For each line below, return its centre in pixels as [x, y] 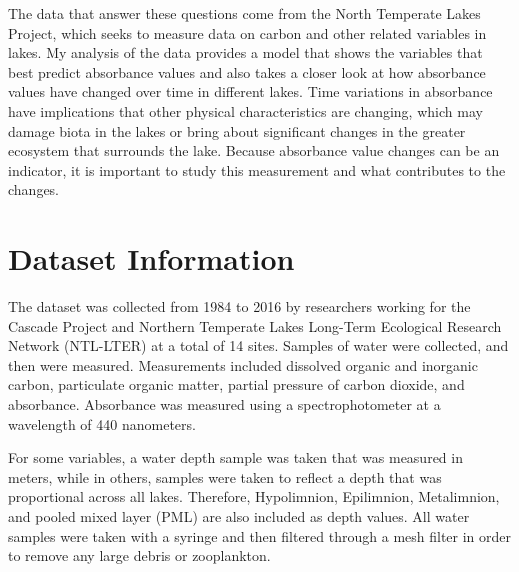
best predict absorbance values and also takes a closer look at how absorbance [247, 71]
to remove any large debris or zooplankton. [139, 555]
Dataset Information [151, 258]
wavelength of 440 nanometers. [102, 423]
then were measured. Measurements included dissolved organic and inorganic [243, 364]
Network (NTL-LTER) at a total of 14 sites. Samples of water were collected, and [258, 345]
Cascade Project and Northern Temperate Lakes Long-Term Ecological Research [255, 325]
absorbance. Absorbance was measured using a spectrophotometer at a [224, 404]
